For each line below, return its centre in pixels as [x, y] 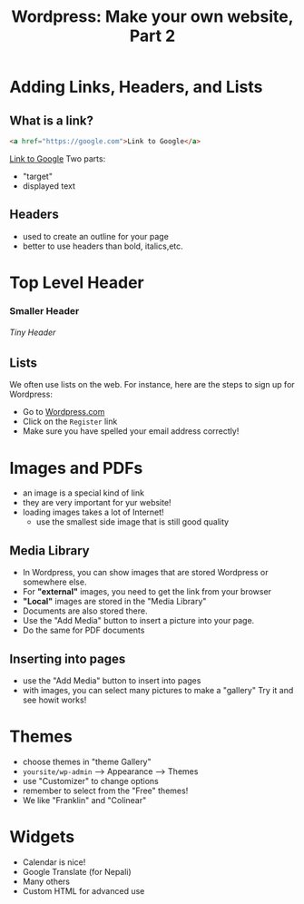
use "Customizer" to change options [90, 781]
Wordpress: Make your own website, [152, 17]
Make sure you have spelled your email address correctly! [131, 431]
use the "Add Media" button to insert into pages [112, 680]
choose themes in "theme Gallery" [87, 762]
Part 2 [152, 36]
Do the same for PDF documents [83, 630]
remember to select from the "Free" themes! [105, 791]
